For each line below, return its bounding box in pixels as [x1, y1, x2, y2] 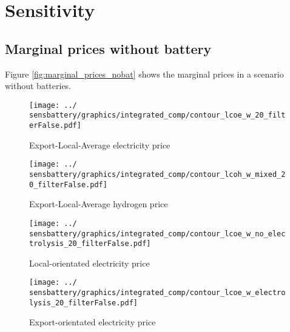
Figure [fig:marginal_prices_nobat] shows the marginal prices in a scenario [5, 67, 284, 80]
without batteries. [5, 79, 72, 92]
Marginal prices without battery [5, 39, 212, 58]
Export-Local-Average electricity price [29, 138, 170, 151]
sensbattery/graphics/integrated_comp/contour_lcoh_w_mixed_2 [29, 170, 286, 179]
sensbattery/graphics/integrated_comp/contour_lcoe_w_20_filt [29, 111, 286, 120]
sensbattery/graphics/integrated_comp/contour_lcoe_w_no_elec [29, 229, 286, 238]
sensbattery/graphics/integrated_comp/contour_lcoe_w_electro [29, 288, 286, 297]
